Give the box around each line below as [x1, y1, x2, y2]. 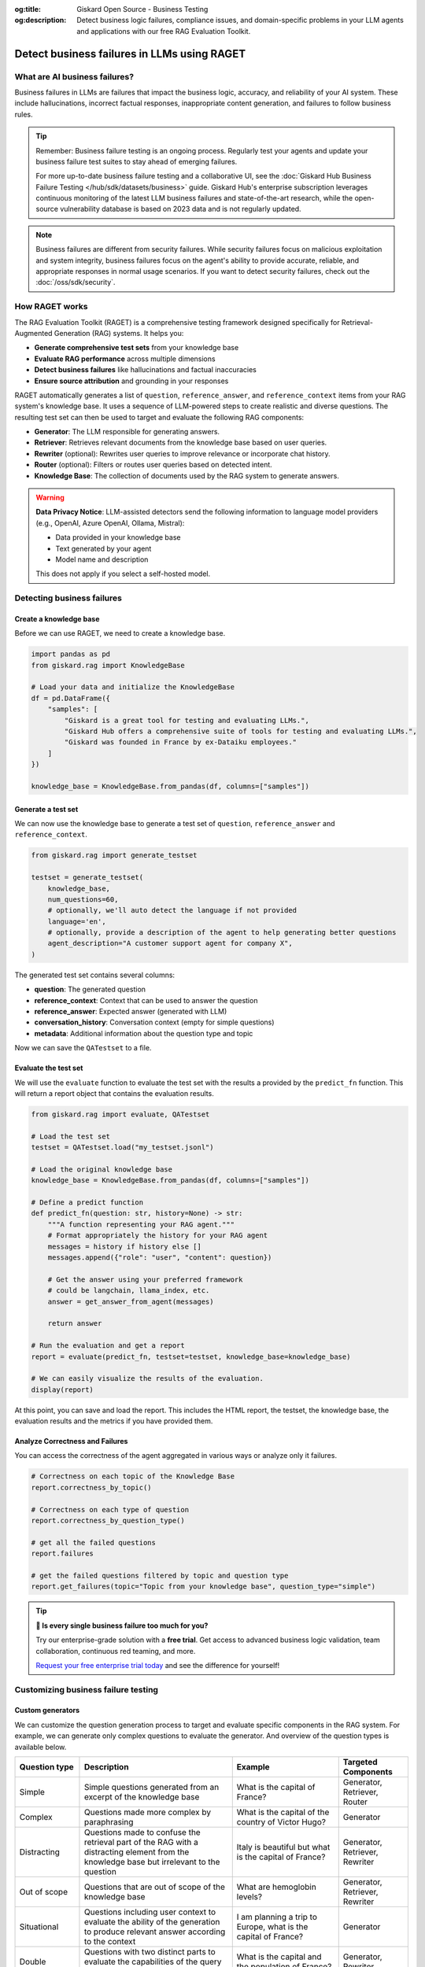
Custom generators [14, 1706, 80, 1715]
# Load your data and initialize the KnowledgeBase [31, 683, 235, 692]
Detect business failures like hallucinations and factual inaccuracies [34, 365, 257, 375]
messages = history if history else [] [47, 1242, 202, 1251]
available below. [14, 1742, 67, 1751]
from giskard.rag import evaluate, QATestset [31, 1109, 210, 1119]
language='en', [47, 917, 106, 926]
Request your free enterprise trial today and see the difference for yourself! [35, 1660, 280, 1670]
